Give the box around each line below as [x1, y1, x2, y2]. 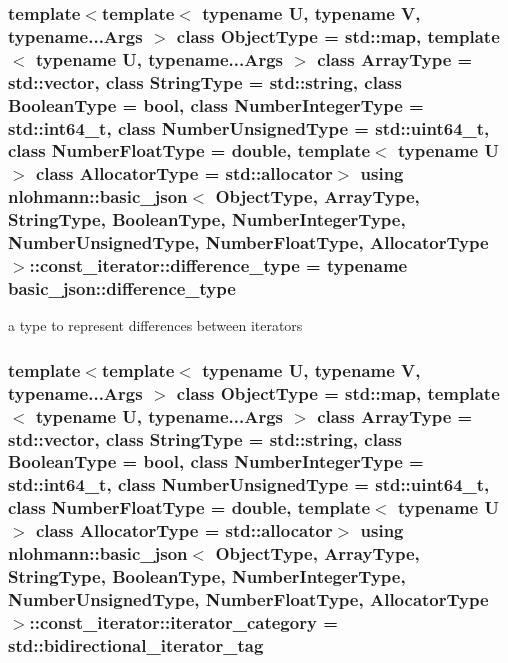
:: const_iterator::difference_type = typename [29, 253, 408, 278]
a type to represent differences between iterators [8, 315, 303, 336]
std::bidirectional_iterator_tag [8, 632, 264, 657]
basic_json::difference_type [8, 275, 236, 300]
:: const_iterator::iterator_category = [29, 609, 338, 634]
